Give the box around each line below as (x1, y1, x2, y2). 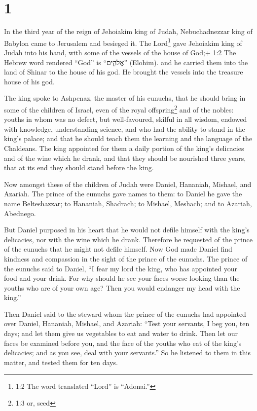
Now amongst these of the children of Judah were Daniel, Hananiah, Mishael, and (4, 179, 252, 189)
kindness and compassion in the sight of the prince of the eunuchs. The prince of (4, 253, 248, 263)
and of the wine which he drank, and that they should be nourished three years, (4, 152, 246, 163)
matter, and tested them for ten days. (4, 357, 118, 367)
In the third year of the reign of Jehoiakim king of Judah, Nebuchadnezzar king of (4, 26, 253, 37)
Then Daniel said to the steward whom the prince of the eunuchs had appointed (4, 308, 246, 319)
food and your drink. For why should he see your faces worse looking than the (4, 273, 240, 283)
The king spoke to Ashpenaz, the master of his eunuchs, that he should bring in (4, 93, 246, 103)
